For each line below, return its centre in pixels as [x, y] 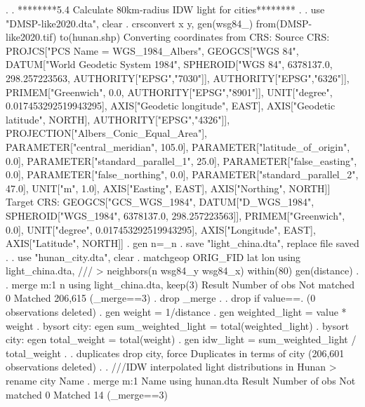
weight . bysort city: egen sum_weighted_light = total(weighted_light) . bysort [178, 325]
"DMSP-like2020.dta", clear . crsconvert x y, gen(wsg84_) [130, 23]
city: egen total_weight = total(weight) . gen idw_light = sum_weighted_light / [181, 339]
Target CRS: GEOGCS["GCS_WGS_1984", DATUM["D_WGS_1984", [160, 202]
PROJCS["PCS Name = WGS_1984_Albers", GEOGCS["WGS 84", [152, 50]
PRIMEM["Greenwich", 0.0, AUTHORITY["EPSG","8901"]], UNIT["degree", [169, 92]
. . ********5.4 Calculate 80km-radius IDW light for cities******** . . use [165, 9]
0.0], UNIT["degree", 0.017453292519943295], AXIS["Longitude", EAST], [161, 229]
